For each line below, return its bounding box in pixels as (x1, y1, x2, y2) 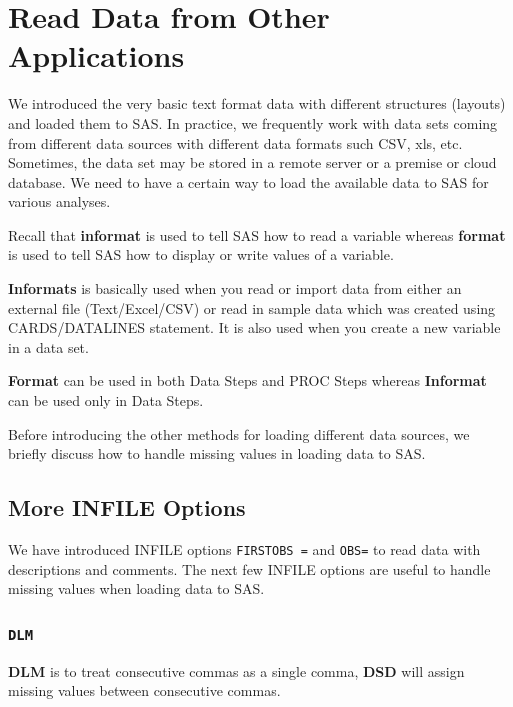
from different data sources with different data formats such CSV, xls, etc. (8, 132, 463, 153)
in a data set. (8, 336, 89, 357)
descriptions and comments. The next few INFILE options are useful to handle (8, 558, 491, 579)
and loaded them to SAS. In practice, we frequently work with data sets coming (8, 112, 498, 133)
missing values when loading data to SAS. (8, 578, 265, 599)
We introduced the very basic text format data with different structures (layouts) (8, 93, 506, 114)
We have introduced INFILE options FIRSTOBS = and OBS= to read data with (8, 539, 481, 560)
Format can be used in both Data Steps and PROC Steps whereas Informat (8, 370, 487, 391)
